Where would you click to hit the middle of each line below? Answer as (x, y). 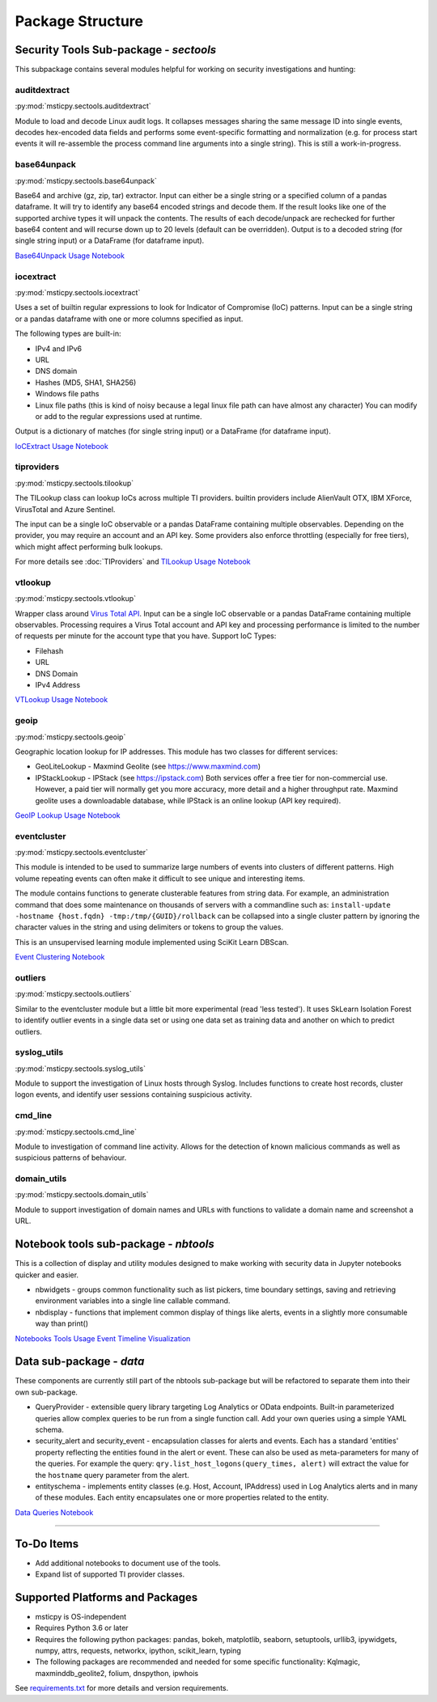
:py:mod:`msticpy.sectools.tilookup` (74, 483)
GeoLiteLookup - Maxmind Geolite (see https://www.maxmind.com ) (148, 766)
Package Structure (79, 21)
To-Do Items (47, 1544)
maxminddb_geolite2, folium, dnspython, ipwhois (117, 1673)
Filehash (49, 650)
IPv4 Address (58, 685)
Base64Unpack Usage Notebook (70, 256)
